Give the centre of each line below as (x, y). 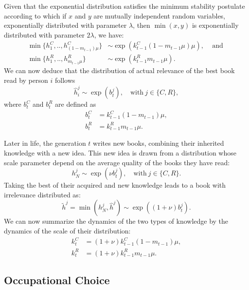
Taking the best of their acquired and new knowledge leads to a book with (115, 185)
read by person (26, 80)
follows (65, 80)
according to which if (35, 15)
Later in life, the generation (45, 143)
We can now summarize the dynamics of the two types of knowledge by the (116, 221)
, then (142, 25)
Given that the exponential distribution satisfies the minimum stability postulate (124, 6)
